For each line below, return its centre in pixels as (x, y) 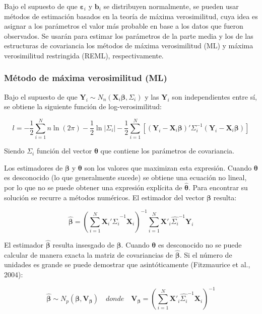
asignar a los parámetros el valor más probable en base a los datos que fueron (124, 26)
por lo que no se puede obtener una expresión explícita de (93, 187)
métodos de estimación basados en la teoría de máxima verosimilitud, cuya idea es (131, 16)
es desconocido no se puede (200, 245)
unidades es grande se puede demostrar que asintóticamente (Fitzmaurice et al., (127, 264)
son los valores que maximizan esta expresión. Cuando (168, 167)
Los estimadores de (34, 167)
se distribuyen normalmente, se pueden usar (171, 6)
